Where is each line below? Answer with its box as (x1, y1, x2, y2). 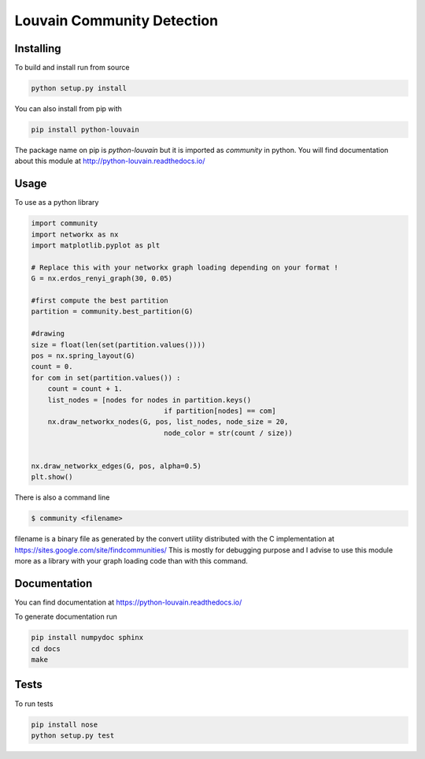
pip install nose (31, 720, 98, 729)
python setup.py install (31, 84, 128, 93)
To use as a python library (14, 198, 99, 207)
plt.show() (31, 473, 73, 482)
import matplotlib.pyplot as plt (31, 241, 161, 250)
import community (31, 219, 98, 228)
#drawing (31, 329, 65, 338)
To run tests (14, 698, 54, 709)
